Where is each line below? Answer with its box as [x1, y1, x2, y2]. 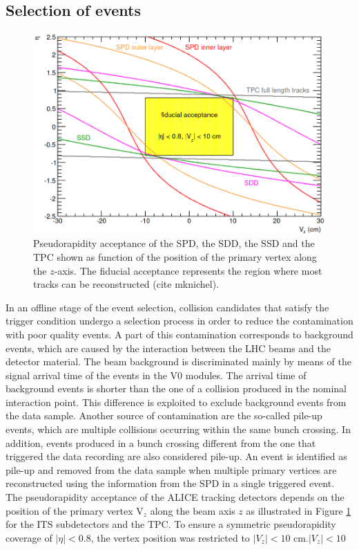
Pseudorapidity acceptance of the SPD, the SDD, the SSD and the [33, 236, 315, 250]
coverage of [6, 530, 52, 544]
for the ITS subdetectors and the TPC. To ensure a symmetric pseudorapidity [6, 517, 336, 531]
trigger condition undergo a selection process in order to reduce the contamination [6, 313, 353, 328]
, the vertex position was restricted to [90, 530, 250, 544]
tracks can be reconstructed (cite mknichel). [33, 277, 219, 291]
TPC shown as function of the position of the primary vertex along [33, 249, 317, 264]
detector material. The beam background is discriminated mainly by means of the [6, 354, 351, 369]
